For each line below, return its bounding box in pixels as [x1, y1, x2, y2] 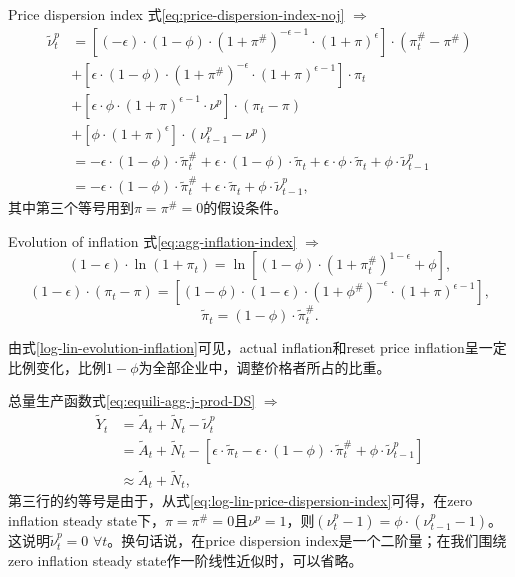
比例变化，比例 [8, 356, 106, 377]
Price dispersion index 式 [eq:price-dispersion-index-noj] [8, 4, 345, 24]
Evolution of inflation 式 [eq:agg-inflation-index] [8, 230, 297, 251]
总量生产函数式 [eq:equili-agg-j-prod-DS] [8, 390, 256, 411]
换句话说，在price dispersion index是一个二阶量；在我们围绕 [121, 530, 507, 550]
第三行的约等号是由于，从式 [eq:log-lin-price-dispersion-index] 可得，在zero [8, 490, 473, 511]
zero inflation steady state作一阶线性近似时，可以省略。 [8, 549, 363, 570]
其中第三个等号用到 [8, 197, 134, 218]
